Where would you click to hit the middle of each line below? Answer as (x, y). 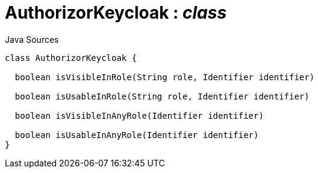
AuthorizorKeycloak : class (116, 13)
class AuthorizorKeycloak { (71, 58)
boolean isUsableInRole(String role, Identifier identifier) (162, 96)
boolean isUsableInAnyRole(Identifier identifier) (137, 135)
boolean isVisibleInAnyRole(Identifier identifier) (139, 115)
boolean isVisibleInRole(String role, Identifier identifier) (165, 77)
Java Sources (32, 39)
